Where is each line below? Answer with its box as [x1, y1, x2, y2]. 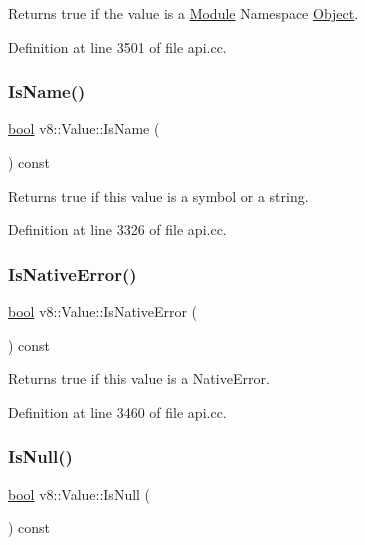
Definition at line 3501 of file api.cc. [8, 36, 227, 57]
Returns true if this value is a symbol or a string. [8, 185, 309, 206]
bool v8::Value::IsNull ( [8, 483, 151, 504]
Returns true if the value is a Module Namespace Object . [8, 3, 359, 23]
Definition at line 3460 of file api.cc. [8, 401, 227, 422]
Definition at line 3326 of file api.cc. [8, 219, 227, 240]
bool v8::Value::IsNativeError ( [8, 301, 198, 321]
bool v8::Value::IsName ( [8, 118, 160, 139]
